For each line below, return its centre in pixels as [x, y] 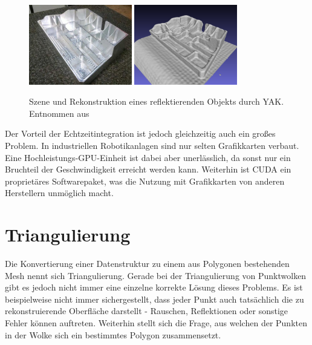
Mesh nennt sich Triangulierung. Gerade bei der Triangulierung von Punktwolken [156, 275]
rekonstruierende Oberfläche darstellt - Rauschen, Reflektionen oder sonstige [147, 311]
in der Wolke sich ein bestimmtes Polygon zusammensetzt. [113, 334]
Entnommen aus [59, 113]
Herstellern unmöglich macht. [59, 193]
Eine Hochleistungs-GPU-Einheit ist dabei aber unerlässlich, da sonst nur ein [148, 157]
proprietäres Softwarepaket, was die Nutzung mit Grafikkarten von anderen [145, 181]
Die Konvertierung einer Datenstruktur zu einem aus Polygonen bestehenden [147, 264]
